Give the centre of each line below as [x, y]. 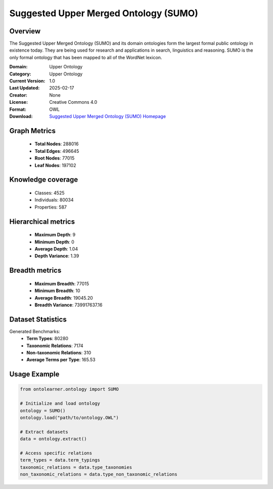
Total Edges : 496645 [57, 151]
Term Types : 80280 [47, 339]
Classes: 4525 [50, 193]
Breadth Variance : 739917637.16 [69, 305]
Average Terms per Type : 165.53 [61, 360]
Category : [20, 74]
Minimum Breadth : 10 [57, 291]
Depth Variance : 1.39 [57, 256]
